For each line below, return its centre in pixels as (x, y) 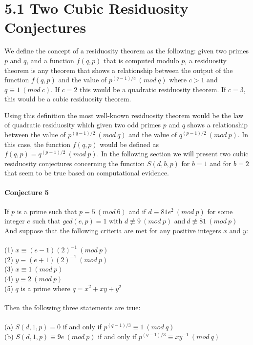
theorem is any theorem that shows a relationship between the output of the (119, 70)
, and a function (50, 60)
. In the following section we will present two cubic (173, 154)
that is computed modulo (141, 60)
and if (137, 211)
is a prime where (45, 288)
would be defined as (129, 144)
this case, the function (38, 144)
